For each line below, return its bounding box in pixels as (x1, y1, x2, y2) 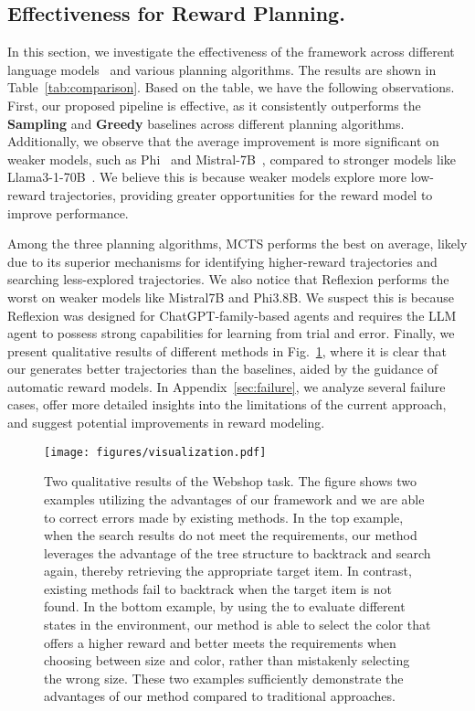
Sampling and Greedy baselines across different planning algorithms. (7, 113, 405, 133)
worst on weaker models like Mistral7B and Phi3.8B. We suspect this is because (7, 287, 454, 306)
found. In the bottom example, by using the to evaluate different (44, 597, 406, 616)
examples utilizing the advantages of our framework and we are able (44, 489, 425, 508)
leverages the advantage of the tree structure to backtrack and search (44, 543, 431, 562)
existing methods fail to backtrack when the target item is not (44, 578, 393, 598)
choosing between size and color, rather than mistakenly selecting (44, 651, 410, 670)
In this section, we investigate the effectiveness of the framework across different (7, 42, 455, 61)
